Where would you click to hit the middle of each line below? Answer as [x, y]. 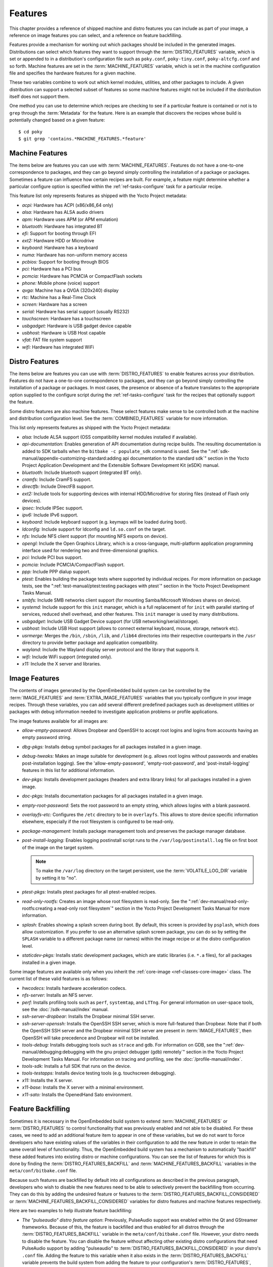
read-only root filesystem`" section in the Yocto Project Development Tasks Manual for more [154, 908]
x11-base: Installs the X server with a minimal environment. [83, 1088]
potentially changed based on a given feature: [57, 120]
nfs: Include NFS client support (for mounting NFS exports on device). [95, 536]
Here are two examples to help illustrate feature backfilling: [71, 1211]
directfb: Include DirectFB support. [58, 487]
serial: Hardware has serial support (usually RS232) [76, 311]
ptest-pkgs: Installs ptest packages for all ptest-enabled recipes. [89, 892]
